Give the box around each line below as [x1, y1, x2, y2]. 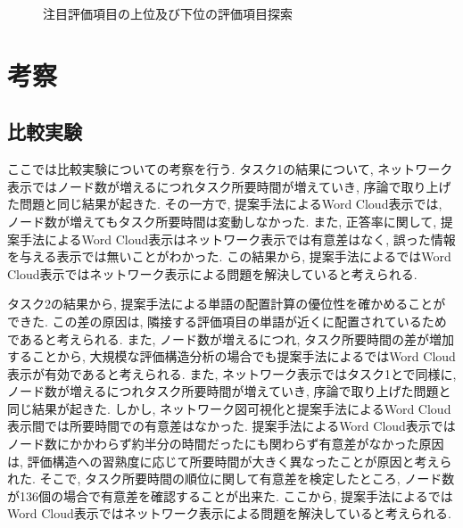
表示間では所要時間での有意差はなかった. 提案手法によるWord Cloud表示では [7, 417, 456, 435]
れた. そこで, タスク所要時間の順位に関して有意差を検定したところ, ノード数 [7, 469, 455, 488]
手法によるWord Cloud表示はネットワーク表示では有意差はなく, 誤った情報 [19, 229, 456, 248]
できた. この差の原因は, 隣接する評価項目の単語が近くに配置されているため [7, 311, 447, 330]
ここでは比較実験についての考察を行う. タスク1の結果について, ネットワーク [7, 160, 453, 178]
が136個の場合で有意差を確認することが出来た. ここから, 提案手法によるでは [7, 486, 453, 505]
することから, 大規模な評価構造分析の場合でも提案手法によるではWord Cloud [7, 347, 456, 366]
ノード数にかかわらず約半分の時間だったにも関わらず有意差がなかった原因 [7, 434, 444, 453]
